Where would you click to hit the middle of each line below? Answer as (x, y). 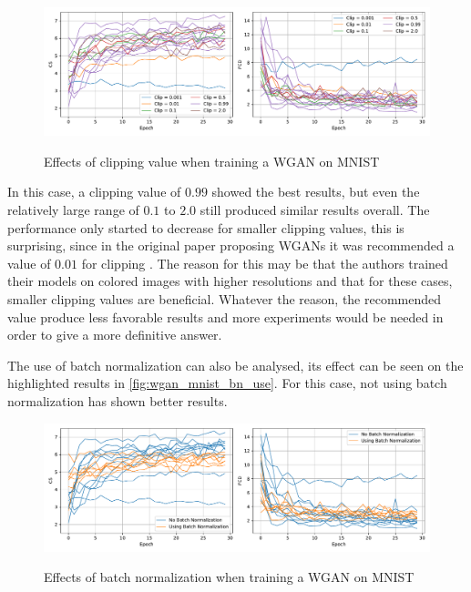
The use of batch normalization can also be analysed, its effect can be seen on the (235, 365)
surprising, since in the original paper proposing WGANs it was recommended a (231, 245)
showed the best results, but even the (316, 192)
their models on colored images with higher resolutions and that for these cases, (230, 281)
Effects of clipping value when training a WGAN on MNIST (212, 161)
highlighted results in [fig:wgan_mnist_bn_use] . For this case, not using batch (227, 383)
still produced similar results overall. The (315, 209)
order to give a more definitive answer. (115, 335)
